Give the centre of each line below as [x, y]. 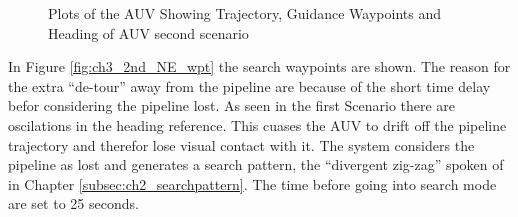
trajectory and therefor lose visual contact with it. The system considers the [241, 144]
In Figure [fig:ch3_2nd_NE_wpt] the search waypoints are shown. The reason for [259, 66]
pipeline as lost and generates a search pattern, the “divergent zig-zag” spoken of [256, 164]
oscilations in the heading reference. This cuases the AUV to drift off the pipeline [257, 124]
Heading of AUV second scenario [148, 32]
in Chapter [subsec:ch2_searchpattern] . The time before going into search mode [252, 183]
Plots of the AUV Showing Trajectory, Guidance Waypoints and [244, 13]
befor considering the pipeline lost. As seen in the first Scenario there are [232, 105]
